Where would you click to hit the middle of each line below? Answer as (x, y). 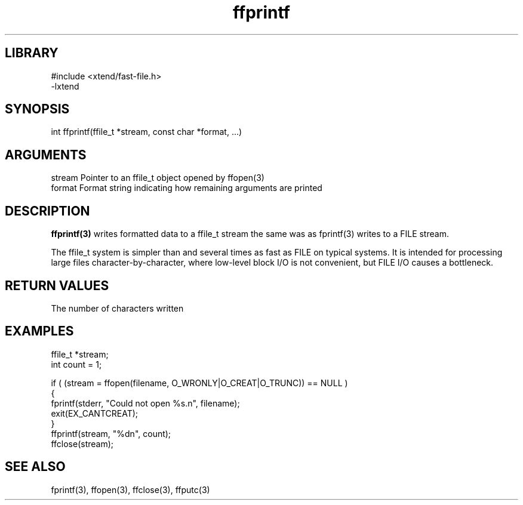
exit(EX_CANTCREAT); (95, 413)
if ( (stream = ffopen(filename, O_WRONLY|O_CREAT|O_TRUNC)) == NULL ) (199, 383)
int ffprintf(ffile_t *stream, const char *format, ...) (147, 132)
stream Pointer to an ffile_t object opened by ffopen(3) (158, 178)
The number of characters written (117, 308)
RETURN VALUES (57, 285)
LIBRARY (32, 53)
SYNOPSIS (37, 109)
